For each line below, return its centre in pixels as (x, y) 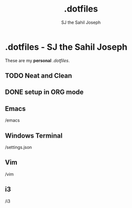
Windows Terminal (34, 136)
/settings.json (19, 147)
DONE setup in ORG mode (44, 92)
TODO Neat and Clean (39, 76)
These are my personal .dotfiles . (37, 60)
